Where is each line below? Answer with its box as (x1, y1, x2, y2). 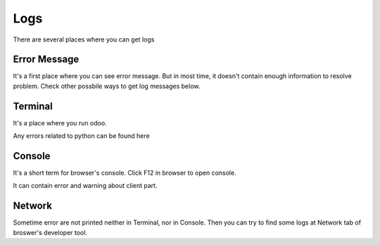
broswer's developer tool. (13, 228, 88, 237)
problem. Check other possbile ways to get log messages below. (13, 82, 201, 90)
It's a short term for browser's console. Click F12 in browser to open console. (13, 169, 236, 177)
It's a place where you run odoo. (13, 118, 107, 127)
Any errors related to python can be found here (13, 132, 151, 140)
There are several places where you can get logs (13, 35, 155, 44)
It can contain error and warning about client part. (13, 182, 158, 190)
